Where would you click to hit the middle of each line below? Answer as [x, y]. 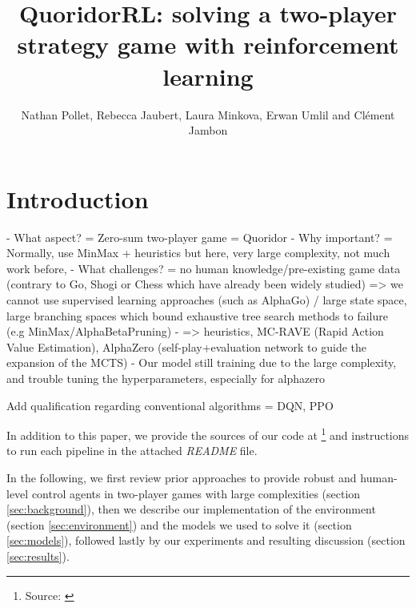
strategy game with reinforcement [208, 44]
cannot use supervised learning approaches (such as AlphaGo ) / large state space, [207, 300]
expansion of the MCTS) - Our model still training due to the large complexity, [202, 362]
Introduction [78, 198]
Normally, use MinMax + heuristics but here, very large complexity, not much [198, 253]
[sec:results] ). [38, 556]
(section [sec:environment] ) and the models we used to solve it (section [179, 524]
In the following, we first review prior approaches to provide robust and [182, 477]
